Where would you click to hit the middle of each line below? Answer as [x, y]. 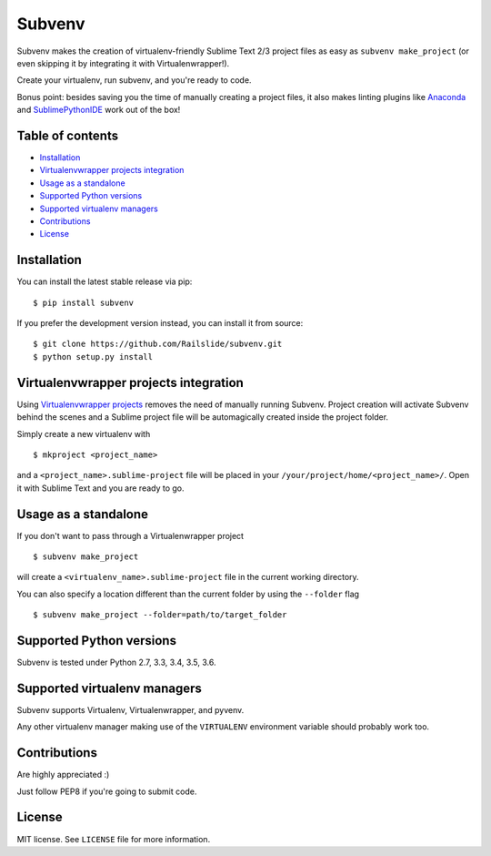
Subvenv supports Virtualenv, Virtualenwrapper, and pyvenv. [130, 709]
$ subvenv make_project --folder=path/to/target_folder [160, 615]
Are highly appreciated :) [63, 775]
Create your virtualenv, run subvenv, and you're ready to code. [134, 80]
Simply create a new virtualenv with [84, 433]
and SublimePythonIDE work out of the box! [99, 110]
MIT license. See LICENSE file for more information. [114, 839]
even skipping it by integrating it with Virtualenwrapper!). [123, 63]
